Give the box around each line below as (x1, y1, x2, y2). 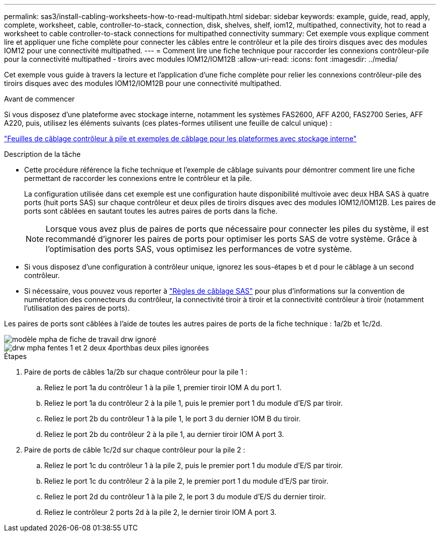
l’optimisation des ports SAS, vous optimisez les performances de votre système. (46, 244, 352, 254)
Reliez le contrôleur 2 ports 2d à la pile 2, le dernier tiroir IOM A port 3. (44, 508, 277, 516)
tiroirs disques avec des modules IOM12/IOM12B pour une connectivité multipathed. (4, 79, 281, 87)
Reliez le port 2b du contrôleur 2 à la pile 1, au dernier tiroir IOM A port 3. (44, 430, 284, 438)
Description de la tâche (4, 150, 81, 158)
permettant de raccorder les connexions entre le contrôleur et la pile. (24, 174, 252, 183)
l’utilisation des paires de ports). (24, 304, 130, 312)
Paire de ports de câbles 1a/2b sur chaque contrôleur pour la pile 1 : (24, 368, 248, 376)
